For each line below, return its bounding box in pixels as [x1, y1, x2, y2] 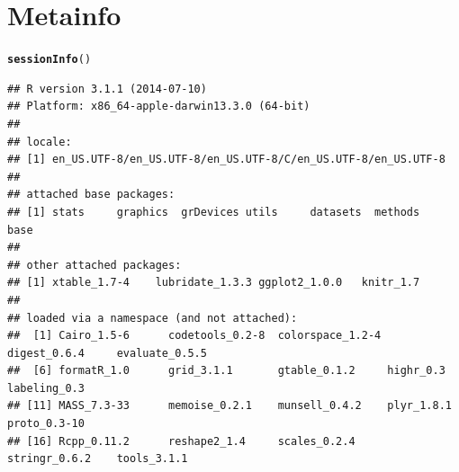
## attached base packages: [7, 188, 175, 201]
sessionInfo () [7, 53, 92, 67]
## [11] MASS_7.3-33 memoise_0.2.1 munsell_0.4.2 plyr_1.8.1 [7, 399, 452, 413]
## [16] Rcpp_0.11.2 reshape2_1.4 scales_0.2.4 [7, 434, 355, 448]
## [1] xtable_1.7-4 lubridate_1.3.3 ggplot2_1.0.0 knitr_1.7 [7, 276, 420, 289]
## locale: [7, 135, 72, 148]
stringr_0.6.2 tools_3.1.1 [7, 452, 188, 466]
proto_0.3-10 [7, 417, 85, 431]
